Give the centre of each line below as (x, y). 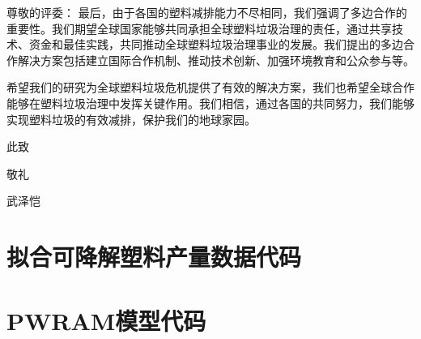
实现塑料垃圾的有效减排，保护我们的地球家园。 (131, 119)
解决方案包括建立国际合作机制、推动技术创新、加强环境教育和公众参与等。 (216, 60)
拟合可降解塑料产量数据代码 (154, 257)
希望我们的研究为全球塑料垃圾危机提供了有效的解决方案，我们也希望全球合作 (210, 87)
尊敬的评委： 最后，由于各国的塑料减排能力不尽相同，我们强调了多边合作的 (207, 12)
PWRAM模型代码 (106, 320)
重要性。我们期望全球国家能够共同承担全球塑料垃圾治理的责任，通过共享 (199, 28)
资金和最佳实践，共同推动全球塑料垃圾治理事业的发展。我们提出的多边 (216, 44)
